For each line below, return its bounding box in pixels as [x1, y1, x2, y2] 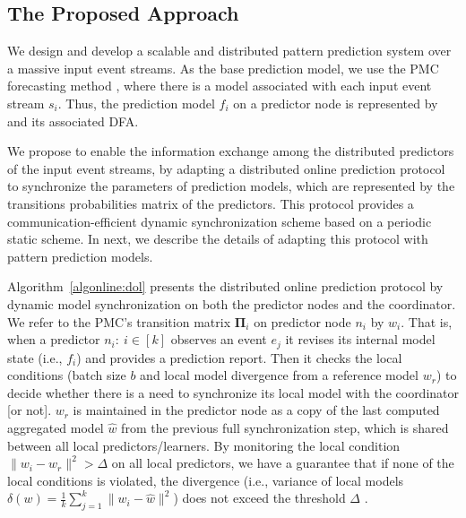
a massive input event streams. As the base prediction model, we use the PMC [7, 58, 439, 77]
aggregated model [7, 418, 104, 436]
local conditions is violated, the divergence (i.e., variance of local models [7, 471, 404, 489]
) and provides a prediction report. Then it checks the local [76, 348, 402, 367]
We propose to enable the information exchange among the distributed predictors [7, 142, 454, 160]
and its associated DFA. [7, 111, 139, 130]
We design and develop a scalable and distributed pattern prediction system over [7, 41, 452, 60]
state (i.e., [7, 348, 63, 367]
